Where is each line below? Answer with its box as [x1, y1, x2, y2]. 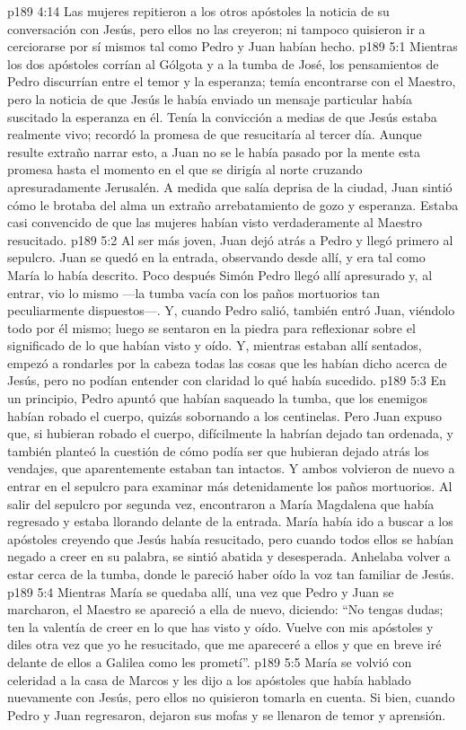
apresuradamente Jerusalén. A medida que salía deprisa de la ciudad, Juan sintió [7, 177, 453, 196]
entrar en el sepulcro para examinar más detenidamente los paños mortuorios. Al [7, 477, 453, 496]
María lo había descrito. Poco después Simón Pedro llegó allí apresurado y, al [7, 265, 433, 284]
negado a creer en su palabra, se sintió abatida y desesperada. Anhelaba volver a [7, 547, 451, 566]
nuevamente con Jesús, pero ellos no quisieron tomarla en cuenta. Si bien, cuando [7, 688, 455, 707]
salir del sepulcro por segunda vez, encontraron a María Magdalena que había [7, 494, 435, 513]
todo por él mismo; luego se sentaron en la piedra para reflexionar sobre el [7, 318, 416, 337]
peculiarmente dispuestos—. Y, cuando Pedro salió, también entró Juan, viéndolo [7, 301, 455, 320]
